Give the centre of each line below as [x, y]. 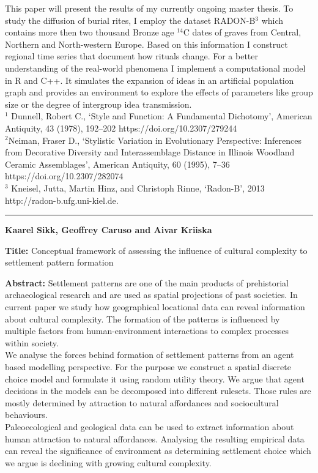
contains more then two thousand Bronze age [90, 32]
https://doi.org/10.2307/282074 [64, 176]
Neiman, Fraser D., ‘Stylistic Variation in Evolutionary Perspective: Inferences [155, 140]
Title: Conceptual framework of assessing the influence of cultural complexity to [156, 250]
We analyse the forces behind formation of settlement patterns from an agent [150, 355]
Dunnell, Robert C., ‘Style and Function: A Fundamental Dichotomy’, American [162, 116]
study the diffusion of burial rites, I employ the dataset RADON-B [130, 20]
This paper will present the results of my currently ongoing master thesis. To [149, 8]
